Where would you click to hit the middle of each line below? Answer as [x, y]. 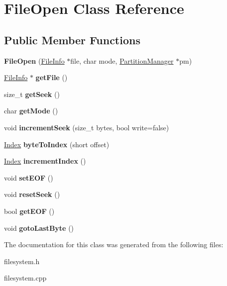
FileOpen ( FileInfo [34, 60]
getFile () [52, 77]
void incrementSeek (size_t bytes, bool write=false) [87, 127]
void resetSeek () [32, 194]
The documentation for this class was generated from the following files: [114, 244]
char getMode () [31, 111]
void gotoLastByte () [39, 228]
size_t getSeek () [32, 94]
